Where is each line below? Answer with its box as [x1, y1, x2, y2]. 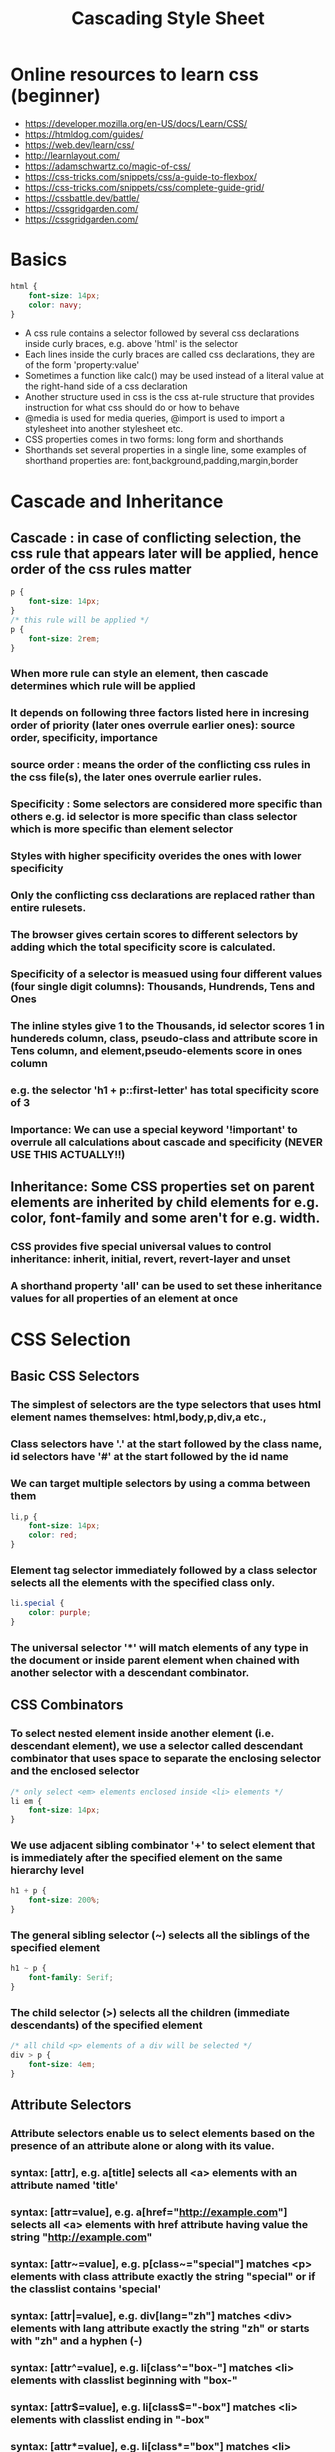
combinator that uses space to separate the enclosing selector [10, 1752, 322, 1766]
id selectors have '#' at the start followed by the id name [10, 1450, 289, 1464]
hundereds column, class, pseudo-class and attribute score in [10, 1031, 318, 1045]
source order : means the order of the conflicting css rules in [10, 758, 311, 772]
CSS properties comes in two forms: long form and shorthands [24, 433, 284, 446]
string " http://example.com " [10, 2230, 153, 2244]
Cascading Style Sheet [71, 7, 265, 30]
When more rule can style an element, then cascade [10, 667, 269, 681]
